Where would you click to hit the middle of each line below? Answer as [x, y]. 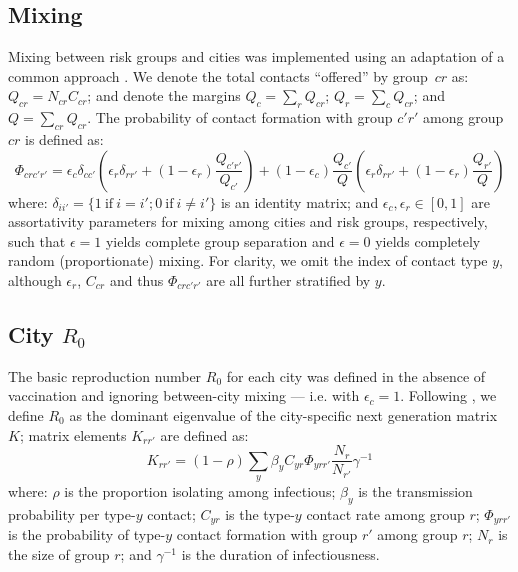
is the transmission [415, 490]
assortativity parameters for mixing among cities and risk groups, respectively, [248, 221]
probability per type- [72, 513]
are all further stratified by [288, 279]
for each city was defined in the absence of [356, 375]
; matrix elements [73, 434]
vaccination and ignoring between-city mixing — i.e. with [184, 395]
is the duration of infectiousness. [280, 553]
